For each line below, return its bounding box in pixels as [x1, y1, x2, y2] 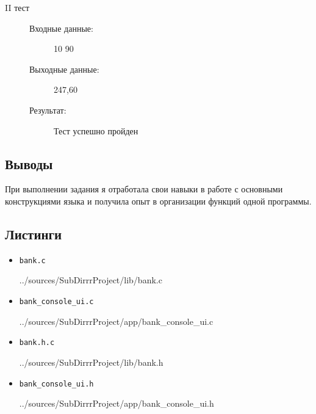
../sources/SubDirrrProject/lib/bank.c [19, 274, 162, 286]
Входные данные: [29, 21, 93, 34]
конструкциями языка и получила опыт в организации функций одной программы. [5, 194, 312, 207]
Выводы [5, 154, 53, 173]
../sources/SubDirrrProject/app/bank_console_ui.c [19, 314, 214, 327]
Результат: [29, 103, 66, 116]
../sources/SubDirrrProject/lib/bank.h [19, 355, 163, 368]
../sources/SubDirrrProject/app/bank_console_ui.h [19, 397, 214, 410]
